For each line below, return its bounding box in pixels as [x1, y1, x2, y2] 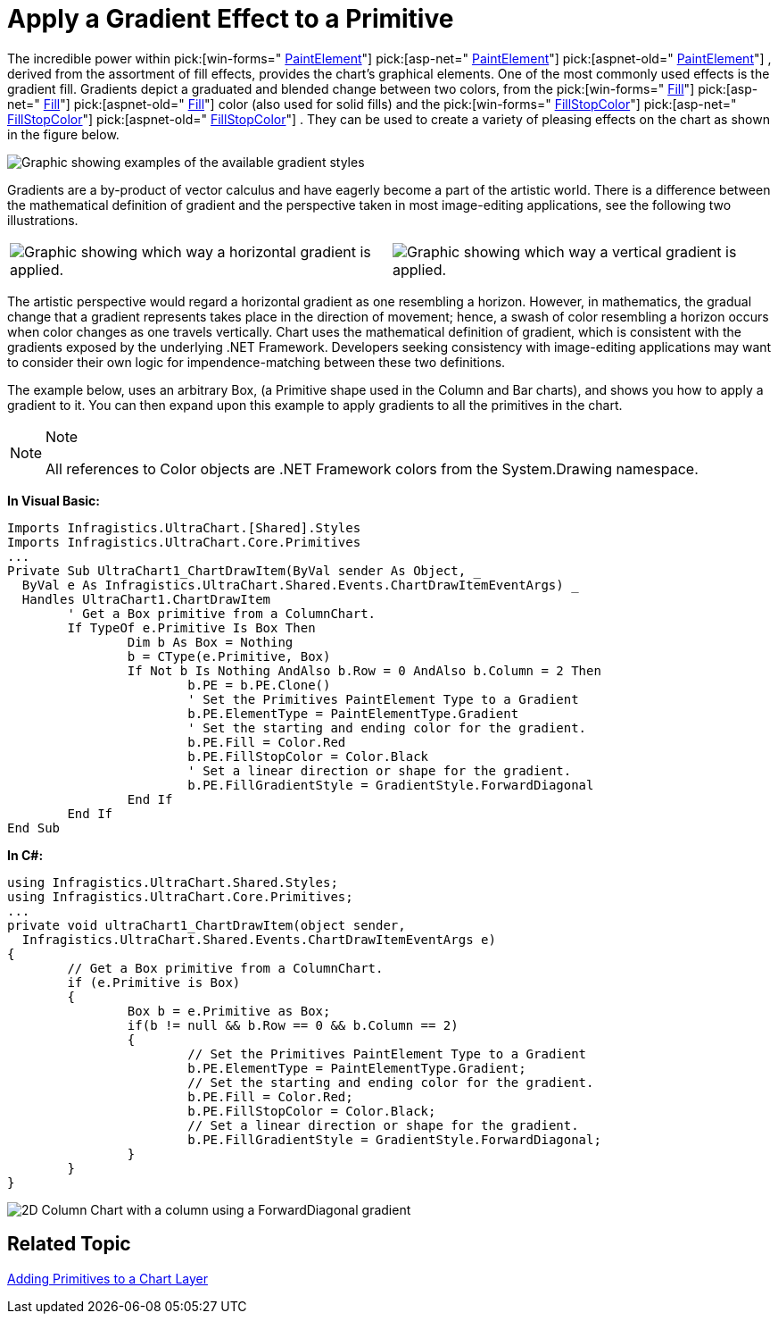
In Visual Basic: [7, 492, 100, 508]
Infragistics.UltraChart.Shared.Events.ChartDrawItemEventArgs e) [21, 932, 496, 947]
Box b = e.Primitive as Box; [127, 1003, 331, 1018]
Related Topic [7, 1233, 131, 1256]
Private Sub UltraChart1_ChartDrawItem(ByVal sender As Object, [7, 563, 467, 578]
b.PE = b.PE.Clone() [187, 677, 331, 692]
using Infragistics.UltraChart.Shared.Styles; [7, 874, 338, 890]
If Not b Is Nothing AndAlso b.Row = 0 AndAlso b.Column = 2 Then [127, 663, 601, 678]
